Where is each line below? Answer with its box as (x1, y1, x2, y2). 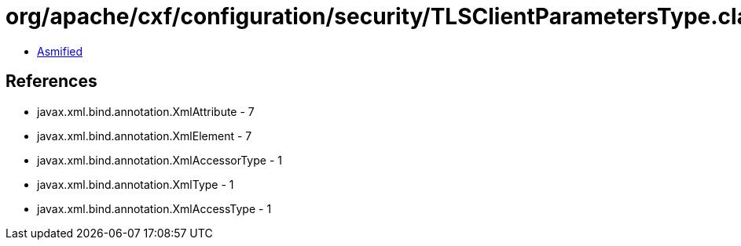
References (6, 71, 97, 92)
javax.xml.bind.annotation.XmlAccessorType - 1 (37, 153, 282, 167)
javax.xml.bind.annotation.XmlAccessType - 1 (37, 201, 272, 215)
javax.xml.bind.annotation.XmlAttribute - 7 (37, 104, 255, 118)
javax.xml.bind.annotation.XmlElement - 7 (37, 128, 252, 143)
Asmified (37, 44, 83, 58)
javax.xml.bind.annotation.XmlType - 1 (37, 177, 234, 191)
